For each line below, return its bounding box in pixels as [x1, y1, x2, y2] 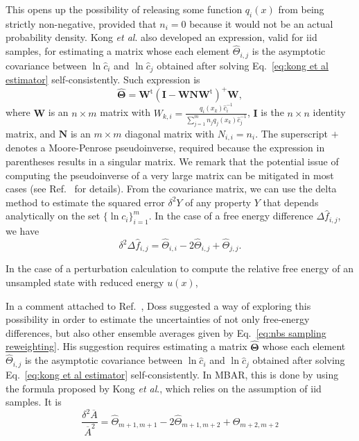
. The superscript [255, 126, 329, 140]
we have [6, 224, 40, 238]
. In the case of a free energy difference [148, 208, 313, 223]
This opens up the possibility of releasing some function [6, 2, 243, 16]
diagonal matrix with [125, 126, 215, 140]
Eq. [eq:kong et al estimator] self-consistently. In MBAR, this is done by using [6, 367, 339, 381]
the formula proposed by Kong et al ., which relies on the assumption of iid [6, 381, 322, 395]
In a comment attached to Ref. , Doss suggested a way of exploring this [6, 298, 311, 313]
